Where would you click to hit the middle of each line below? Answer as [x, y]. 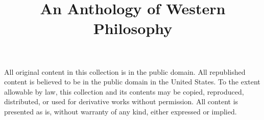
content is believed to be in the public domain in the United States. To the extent [132, 82]
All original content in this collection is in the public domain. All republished [125, 71]
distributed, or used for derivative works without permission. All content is [121, 101]
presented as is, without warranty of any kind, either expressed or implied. [121, 111]
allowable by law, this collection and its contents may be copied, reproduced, [124, 91]
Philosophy [133, 28]
